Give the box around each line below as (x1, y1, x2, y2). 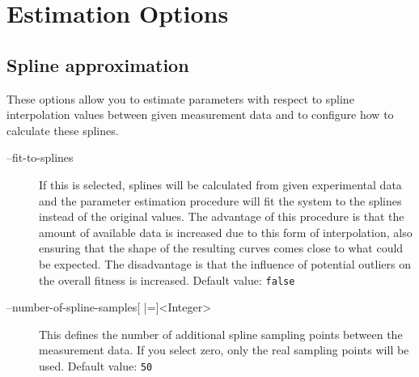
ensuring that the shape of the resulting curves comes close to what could (39, 239, 404, 256)
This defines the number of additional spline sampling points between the (39, 325, 403, 342)
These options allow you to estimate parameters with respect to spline (6, 90, 354, 107)
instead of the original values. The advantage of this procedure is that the (39, 208, 404, 225)
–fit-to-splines (6, 149, 74, 166)
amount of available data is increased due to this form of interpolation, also (39, 223, 413, 240)
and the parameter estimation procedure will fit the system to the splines (39, 192, 402, 209)
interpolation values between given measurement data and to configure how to (6, 106, 394, 123)
